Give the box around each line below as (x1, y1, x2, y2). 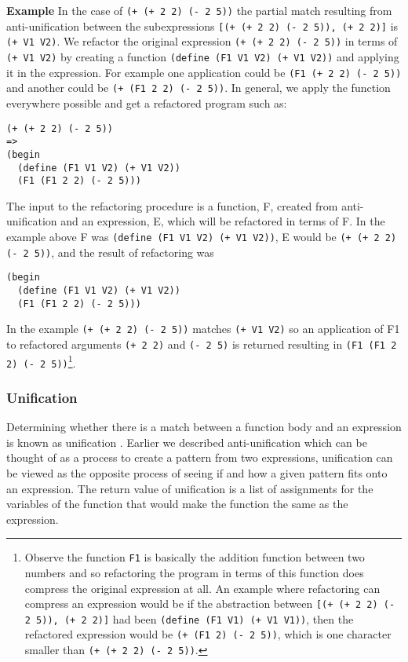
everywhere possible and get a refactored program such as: (6, 94, 287, 111)
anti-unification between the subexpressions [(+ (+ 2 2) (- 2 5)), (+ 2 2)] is (6, 17, 399, 34)
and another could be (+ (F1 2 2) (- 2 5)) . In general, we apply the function (6, 79, 391, 96)
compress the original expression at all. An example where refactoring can (24, 580, 381, 596)
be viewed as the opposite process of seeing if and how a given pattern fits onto (6, 464, 388, 481)
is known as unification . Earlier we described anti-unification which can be (6, 433, 367, 450)
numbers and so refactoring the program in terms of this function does (24, 564, 364, 580)
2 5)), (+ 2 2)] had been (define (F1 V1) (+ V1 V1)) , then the (24, 610, 354, 627)
